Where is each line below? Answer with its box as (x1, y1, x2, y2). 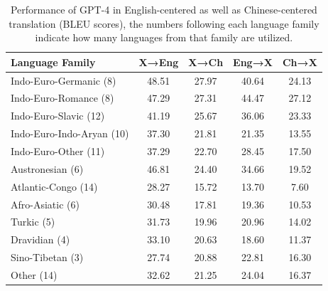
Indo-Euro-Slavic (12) (11, 108, 105, 123)
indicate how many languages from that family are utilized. (35, 30, 293, 45)
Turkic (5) (11, 214, 55, 229)
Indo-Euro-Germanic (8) (11, 73, 116, 88)
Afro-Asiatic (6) (11, 196, 80, 211)
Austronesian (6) (11, 161, 84, 176)
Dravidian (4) (11, 232, 70, 247)
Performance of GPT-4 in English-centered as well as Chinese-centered (10, 2, 317, 16)
